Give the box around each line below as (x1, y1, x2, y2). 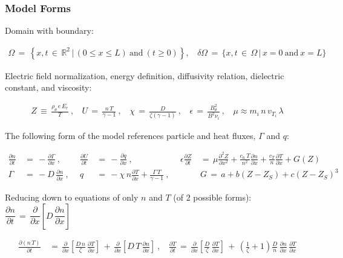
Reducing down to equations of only (5, 191, 139, 204)
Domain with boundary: (5, 24, 94, 37)
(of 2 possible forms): (173, 191, 252, 204)
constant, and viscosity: (5, 81, 92, 94)
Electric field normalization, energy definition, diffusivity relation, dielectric (5, 69, 284, 82)
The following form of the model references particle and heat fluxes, (5, 129, 256, 141)
